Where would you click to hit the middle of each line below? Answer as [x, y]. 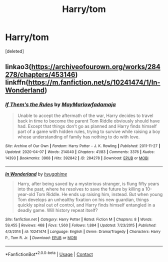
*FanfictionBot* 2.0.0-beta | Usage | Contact [49, 254]
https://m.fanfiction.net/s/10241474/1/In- [94, 83]
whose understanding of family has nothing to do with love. [78, 136]
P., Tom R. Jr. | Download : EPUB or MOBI [41, 238]
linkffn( [17, 83]
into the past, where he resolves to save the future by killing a [81, 189]
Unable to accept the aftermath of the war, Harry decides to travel [85, 115]
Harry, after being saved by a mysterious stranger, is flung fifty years [88, 183]
